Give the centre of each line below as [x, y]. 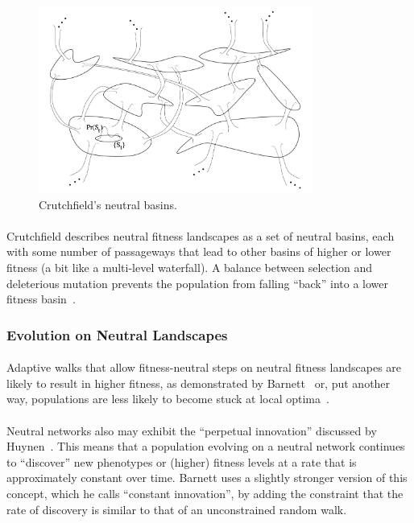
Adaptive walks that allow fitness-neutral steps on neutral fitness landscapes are [204, 367]
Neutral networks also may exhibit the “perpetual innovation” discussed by [192, 430]
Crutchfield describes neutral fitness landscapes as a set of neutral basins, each [201, 235]
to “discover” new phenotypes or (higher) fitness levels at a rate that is [182, 461]
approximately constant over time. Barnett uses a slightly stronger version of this [207, 478]
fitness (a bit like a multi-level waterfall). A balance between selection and [190, 268]
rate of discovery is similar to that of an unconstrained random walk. [177, 509]
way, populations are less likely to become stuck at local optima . [168, 399]
